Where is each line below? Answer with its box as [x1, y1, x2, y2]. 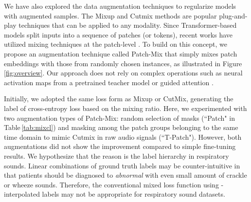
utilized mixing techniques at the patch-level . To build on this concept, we [4, 39, 228, 49]
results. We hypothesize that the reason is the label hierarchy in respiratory [4, 150, 229, 161]
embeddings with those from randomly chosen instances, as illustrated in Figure [4, 58, 242, 68]
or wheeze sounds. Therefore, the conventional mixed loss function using [4, 179, 219, 189]
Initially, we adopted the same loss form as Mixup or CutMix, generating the [4, 93, 233, 104]
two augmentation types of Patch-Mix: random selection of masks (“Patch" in [4, 112, 235, 123]
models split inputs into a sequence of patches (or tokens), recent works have [4, 29, 233, 39]
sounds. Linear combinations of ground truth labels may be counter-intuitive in [4, 160, 240, 170]
